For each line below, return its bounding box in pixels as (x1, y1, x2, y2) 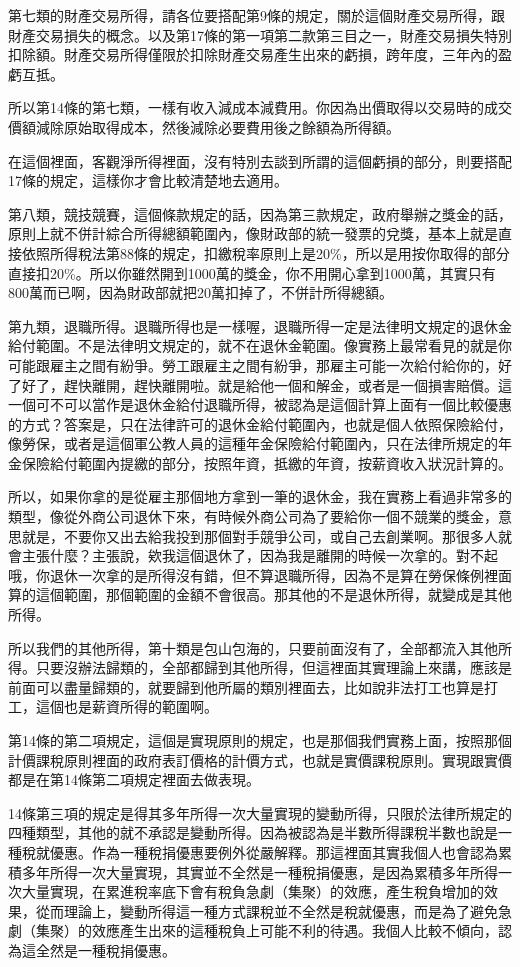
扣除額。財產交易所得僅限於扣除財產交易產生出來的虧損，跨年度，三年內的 (8, 44, 498, 65)
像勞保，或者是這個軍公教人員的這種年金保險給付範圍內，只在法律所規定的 (8, 433, 498, 454)
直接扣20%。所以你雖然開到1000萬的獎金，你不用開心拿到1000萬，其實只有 (8, 262, 496, 283)
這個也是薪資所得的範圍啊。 (35, 696, 218, 717)
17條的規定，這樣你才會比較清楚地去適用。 (8, 170, 288, 191)
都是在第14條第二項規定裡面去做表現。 (8, 769, 260, 790)
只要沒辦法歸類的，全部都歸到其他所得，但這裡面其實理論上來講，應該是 (35, 657, 512, 678)
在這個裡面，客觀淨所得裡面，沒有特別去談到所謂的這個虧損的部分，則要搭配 (8, 150, 512, 171)
